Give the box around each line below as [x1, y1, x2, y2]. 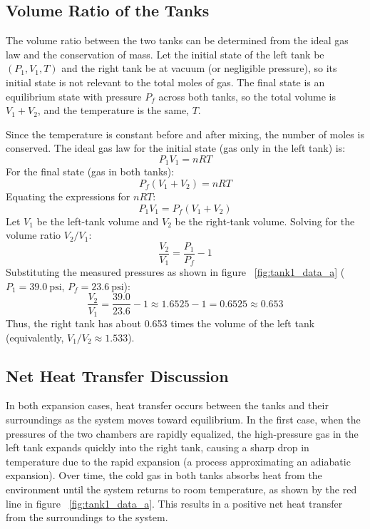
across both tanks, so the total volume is [158, 88, 336, 103]
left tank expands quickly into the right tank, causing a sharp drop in [6, 440, 309, 455]
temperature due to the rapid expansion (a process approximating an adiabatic [6, 453, 351, 468]
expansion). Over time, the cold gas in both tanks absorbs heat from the [6, 468, 322, 483]
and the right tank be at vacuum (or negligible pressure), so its [61, 61, 337, 76]
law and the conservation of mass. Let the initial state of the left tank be [6, 46, 324, 61]
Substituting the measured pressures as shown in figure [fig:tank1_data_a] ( [6, 264, 345, 279]
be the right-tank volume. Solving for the [175, 213, 355, 228]
